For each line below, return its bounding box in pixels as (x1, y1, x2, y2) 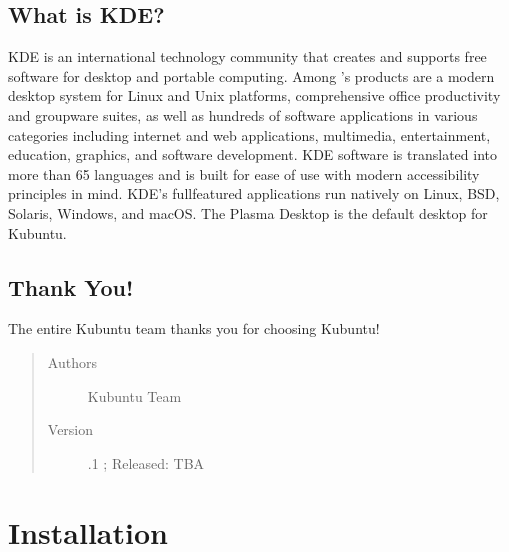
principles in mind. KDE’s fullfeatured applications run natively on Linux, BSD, (8, 183, 500, 204)
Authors (47, 351, 97, 372)
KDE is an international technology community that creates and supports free (8, 46, 487, 67)
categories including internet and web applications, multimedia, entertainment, (8, 124, 491, 145)
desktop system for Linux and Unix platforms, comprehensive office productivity (8, 85, 501, 106)
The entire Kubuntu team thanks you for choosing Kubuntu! (8, 318, 380, 339)
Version (47, 419, 94, 440)
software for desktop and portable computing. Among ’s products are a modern (8, 65, 495, 86)
